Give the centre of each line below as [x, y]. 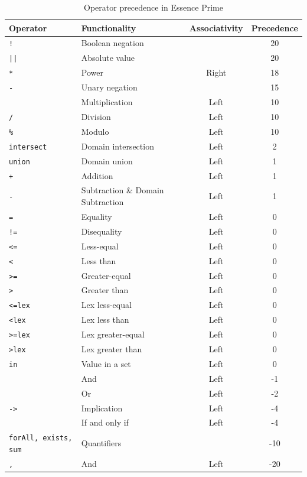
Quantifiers [101, 443]
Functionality [109, 27]
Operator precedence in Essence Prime [153, 7]
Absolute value [108, 58]
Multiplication [107, 102]
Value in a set [106, 363]
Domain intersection [117, 146]
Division [96, 116]
